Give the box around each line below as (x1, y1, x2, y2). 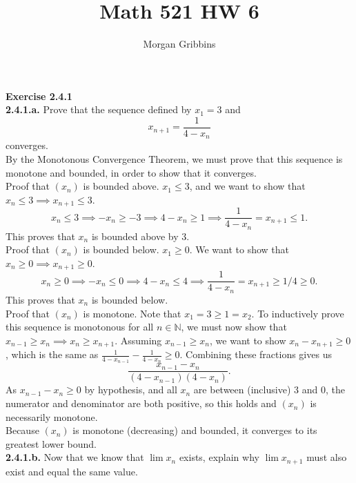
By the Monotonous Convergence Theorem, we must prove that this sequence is (6, 152, 343, 166)
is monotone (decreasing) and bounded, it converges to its (72, 423, 317, 437)
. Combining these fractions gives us (179, 347, 332, 362)
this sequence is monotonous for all (6, 319, 154, 334)
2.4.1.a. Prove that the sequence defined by (6, 102, 192, 117)
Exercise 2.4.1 (6, 88, 72, 103)
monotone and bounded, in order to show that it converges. (6, 165, 257, 179)
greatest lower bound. (6, 436, 97, 451)
